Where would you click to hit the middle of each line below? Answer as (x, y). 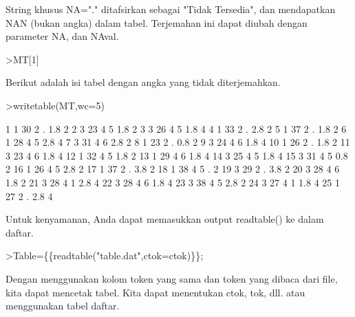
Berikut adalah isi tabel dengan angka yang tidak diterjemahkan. (143, 82)
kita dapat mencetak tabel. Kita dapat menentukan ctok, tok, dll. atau (155, 292)
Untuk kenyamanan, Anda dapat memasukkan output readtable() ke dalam (165, 219)
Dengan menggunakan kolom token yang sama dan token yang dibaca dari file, (172, 278)
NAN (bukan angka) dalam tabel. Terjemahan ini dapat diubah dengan (157, 22)
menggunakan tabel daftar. (63, 306)
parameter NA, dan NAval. (62, 36)
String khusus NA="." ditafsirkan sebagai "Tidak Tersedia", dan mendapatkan (171, 9)
